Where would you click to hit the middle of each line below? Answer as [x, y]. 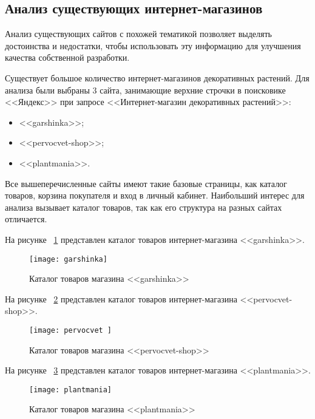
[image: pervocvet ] [71, 330]
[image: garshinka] [68, 259]
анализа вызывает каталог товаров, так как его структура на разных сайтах [144, 207]
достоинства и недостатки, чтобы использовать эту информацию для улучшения [153, 45]
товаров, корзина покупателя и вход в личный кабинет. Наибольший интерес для [155, 195]
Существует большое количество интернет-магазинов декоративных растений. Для [157, 77]
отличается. [26, 219]
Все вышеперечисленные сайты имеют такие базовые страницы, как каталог [146, 183]
